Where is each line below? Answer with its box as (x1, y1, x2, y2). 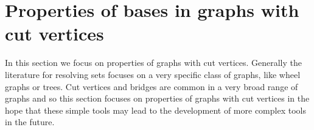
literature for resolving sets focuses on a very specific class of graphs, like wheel (5, 68, 301, 80)
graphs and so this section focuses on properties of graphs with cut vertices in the (5, 92, 310, 105)
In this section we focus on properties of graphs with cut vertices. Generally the (5, 56, 302, 69)
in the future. (5, 115, 55, 128)
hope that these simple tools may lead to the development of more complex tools (5, 103, 306, 116)
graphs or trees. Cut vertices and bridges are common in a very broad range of (5, 80, 298, 93)
